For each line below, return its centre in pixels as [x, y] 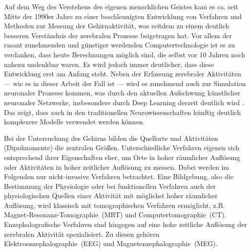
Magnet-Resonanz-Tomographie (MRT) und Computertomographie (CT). [115, 215]
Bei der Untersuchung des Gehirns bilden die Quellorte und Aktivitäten [111, 138]
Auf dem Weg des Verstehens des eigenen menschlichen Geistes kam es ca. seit [121, 6]
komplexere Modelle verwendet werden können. [74, 122]
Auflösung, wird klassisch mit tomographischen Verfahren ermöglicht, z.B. [115, 205]
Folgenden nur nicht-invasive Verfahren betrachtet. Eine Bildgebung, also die [119, 176]
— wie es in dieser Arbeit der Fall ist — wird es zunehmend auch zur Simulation [125, 83]
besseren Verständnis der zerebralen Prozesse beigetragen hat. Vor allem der [118, 35]
